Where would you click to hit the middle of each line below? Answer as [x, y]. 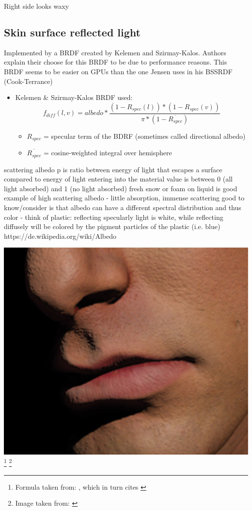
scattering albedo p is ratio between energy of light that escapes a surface [113, 169]
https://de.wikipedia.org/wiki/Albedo [60, 236]
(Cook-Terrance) [28, 81]
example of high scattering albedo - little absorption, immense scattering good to [124, 198]
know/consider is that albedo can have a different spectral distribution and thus [123, 207]
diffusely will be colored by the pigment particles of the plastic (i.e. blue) [112, 226]
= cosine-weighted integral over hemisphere [108, 153]
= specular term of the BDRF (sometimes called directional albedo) [145, 136]
